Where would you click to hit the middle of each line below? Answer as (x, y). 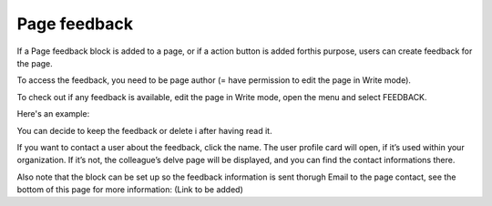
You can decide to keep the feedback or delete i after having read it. (144, 130)
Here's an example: (53, 114)
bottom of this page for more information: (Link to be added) (130, 190)
